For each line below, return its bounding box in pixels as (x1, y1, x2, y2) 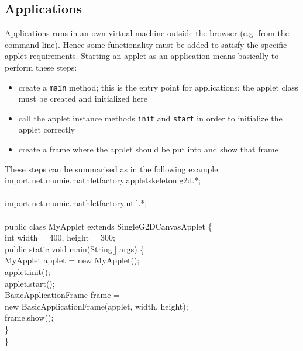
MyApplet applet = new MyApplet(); (5, 254, 140, 266)
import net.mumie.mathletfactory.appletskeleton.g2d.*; (5, 174, 201, 186)
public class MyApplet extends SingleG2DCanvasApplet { (5, 220, 212, 232)
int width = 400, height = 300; (5, 231, 116, 244)
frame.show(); (5, 311, 54, 324)
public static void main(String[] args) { (5, 242, 144, 255)
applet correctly (18, 123, 75, 135)
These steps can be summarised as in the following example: (5, 162, 221, 175)
